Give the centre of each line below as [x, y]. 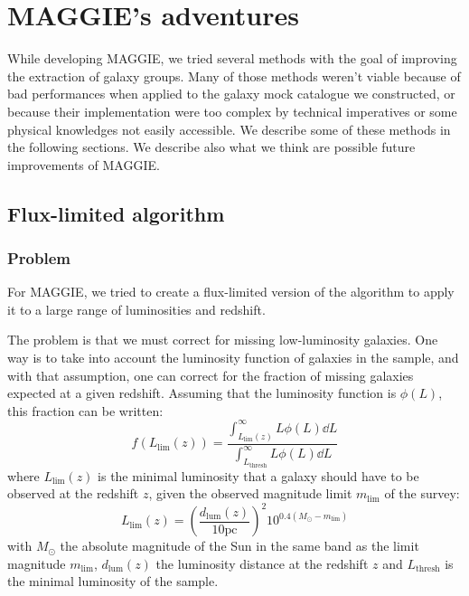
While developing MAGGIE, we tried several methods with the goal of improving [232, 58]
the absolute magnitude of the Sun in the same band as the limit [239, 546]
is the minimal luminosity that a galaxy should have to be [258, 475]
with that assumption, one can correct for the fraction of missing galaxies [211, 375]
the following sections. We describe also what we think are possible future [211, 147]
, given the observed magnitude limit [250, 493]
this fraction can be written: [85, 410]
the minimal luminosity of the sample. [113, 581]
